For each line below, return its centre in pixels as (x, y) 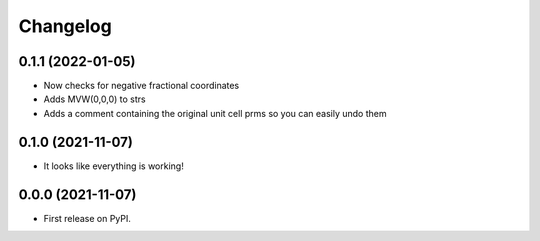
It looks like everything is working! (113, 166)
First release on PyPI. (87, 218)
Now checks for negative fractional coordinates (141, 86)
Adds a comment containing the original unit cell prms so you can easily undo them (215, 113)
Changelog (65, 26)
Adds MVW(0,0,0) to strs (94, 99)
